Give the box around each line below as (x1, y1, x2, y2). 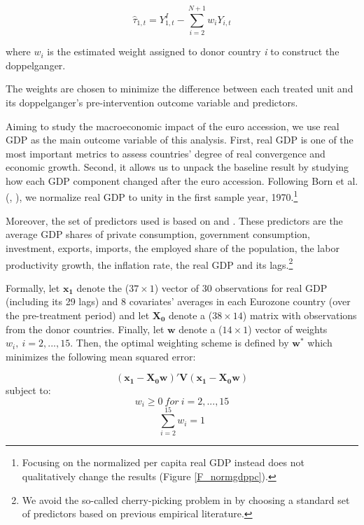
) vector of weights (248, 321, 328, 336)
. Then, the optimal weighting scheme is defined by (70, 335, 289, 350)
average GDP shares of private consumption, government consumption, (6, 227, 310, 241)
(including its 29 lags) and (6, 294, 118, 309)
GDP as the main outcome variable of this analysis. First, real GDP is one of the (6, 132, 353, 147)
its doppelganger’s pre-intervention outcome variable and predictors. (6, 94, 298, 109)
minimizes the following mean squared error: (6, 349, 196, 363)
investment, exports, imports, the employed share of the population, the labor (6, 240, 339, 255)
